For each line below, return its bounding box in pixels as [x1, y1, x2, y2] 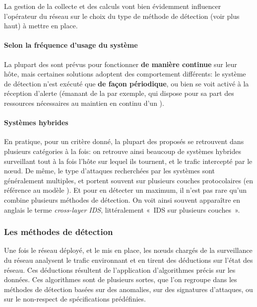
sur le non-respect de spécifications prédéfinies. [4, 294, 146, 304]
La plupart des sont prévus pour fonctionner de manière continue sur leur [4, 59, 237, 69]
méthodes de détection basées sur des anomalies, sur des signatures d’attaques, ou [4, 284, 253, 294]
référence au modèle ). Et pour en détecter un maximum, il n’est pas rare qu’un [4, 185, 247, 195]
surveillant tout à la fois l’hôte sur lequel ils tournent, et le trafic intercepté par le [4, 155, 253, 166]
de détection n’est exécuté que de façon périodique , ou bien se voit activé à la [4, 78, 249, 88]
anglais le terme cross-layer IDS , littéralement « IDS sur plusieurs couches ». [4, 204, 240, 215]
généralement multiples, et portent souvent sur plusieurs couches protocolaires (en [4, 175, 254, 185]
